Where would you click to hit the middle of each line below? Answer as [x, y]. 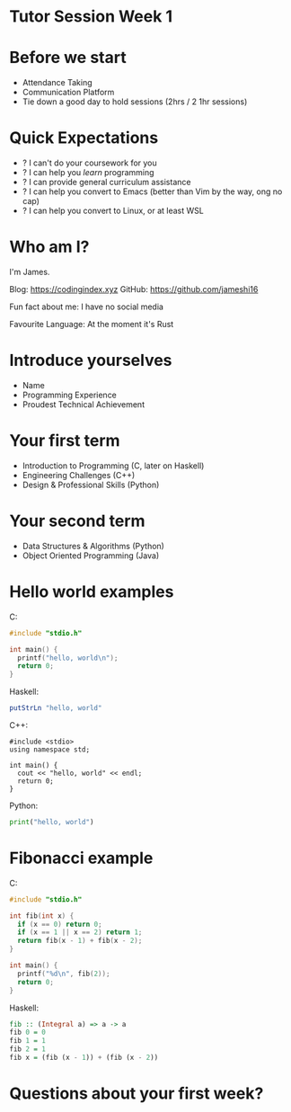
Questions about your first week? [137, 1094]
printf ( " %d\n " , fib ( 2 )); [64, 974]
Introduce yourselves [91, 360]
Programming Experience [69, 395]
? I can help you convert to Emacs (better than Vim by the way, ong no [152, 191]
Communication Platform [68, 93]
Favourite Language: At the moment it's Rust [92, 324]
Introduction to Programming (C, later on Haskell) [113, 466]
